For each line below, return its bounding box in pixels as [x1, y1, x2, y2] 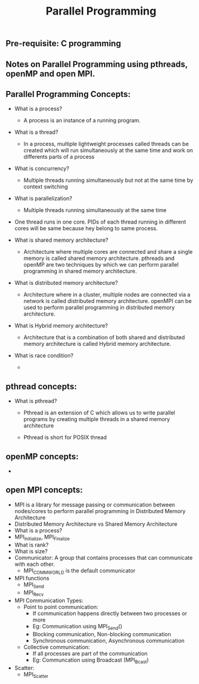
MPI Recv [23, 589, 44, 598]
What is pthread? [14, 397, 57, 405]
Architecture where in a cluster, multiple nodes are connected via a [23, 291, 191, 298]
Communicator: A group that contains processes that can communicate [14, 554, 193, 561]
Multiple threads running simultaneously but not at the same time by [23, 177, 194, 184]
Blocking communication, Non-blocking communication [32, 630, 172, 637]
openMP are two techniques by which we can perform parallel [23, 261, 179, 268]
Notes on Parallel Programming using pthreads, [5, 59, 188, 69]
